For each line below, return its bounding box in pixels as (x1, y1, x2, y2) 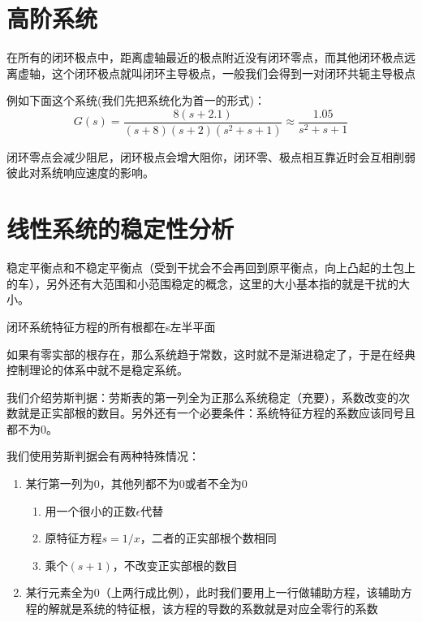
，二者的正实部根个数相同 (140, 529, 277, 546)
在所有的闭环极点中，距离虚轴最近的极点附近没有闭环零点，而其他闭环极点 (6, 49, 404, 66)
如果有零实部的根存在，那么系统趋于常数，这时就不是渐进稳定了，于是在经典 (6, 345, 416, 362)
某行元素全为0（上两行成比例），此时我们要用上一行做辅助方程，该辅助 (25, 584, 401, 601)
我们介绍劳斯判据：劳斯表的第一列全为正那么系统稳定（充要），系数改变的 (6, 388, 398, 405)
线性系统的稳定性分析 (6, 212, 235, 245)
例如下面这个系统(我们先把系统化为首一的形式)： (6, 92, 265, 109)
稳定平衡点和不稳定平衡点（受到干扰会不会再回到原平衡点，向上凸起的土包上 (6, 259, 416, 276)
